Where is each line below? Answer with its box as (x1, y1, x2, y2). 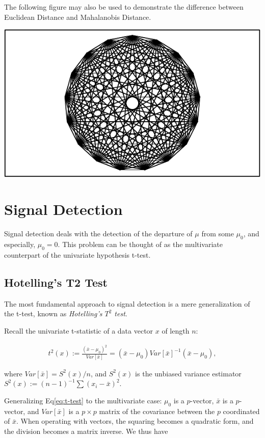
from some (201, 228, 234, 239)
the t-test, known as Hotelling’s (4, 308, 102, 319)
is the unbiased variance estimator (135, 368, 242, 378)
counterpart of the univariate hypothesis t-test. (4, 250, 151, 260)
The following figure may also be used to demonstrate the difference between (4, 2, 244, 12)
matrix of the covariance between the (99, 405, 215, 416)
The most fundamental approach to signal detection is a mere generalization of (4, 298, 250, 309)
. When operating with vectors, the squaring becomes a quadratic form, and (16, 416, 254, 426)
